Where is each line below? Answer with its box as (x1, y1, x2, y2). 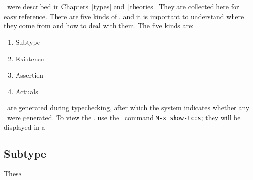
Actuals (15, 86, 38, 96)
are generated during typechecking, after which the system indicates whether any (7, 102, 250, 113)
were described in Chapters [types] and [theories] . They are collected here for (7, 1, 239, 12)
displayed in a (4, 121, 45, 132)
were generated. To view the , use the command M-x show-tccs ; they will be (7, 112, 241, 122)
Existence (15, 53, 44, 63)
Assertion (15, 70, 44, 80)
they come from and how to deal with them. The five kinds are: (4, 20, 194, 31)
